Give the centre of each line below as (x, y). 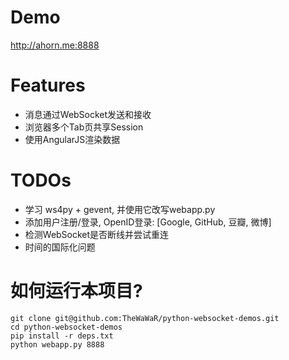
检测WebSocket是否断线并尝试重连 (97, 234)
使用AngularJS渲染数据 (72, 139)
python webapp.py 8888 (57, 344)
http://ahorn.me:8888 (55, 45)
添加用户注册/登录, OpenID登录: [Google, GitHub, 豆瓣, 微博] (148, 222)
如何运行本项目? (76, 291)
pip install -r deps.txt (62, 336)
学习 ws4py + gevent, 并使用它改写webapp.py (120, 209)
